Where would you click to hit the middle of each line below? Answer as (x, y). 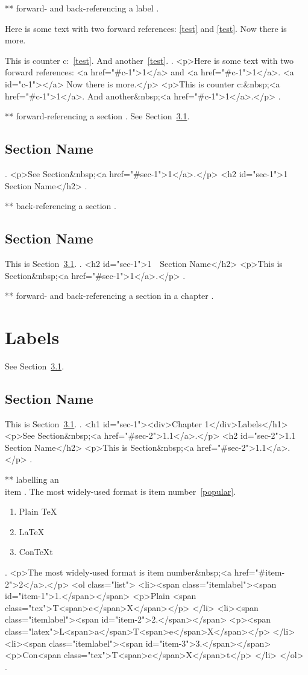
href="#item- (259, 572)
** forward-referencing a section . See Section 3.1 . (97, 116)
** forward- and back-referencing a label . (82, 8)
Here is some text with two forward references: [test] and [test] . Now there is (146, 28)
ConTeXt (36, 552)
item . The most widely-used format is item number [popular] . (121, 491)
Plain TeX (38, 511)
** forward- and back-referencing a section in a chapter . (109, 296)
